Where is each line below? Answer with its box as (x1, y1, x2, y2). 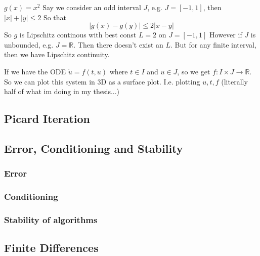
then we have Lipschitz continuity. (4, 49, 110, 60)
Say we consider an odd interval (42, 2, 141, 12)
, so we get (177, 66, 210, 76)
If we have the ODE (4, 66, 66, 76)
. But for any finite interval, (170, 39, 256, 50)
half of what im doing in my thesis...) (4, 86, 120, 97)
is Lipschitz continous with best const (19, 29, 137, 40)
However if (209, 29, 242, 40)
